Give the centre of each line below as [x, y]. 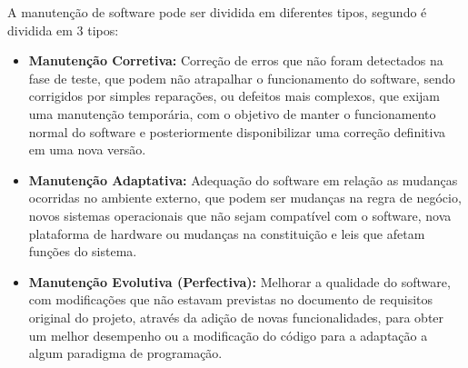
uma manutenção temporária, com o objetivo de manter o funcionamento [232, 113]
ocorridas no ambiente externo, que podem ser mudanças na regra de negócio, [245, 198]
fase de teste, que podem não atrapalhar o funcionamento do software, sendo [242, 78]
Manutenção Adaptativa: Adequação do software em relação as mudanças [243, 179]
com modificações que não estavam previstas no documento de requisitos [231, 299]
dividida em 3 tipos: [63, 30]
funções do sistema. [83, 251]
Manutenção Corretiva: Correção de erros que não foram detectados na [236, 60]
